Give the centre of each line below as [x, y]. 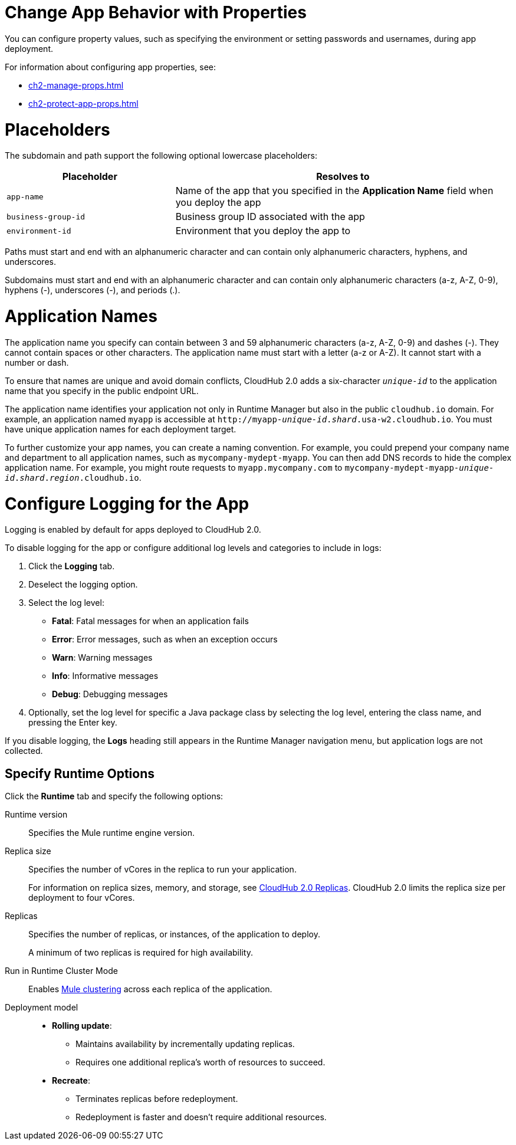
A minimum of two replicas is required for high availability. [141, 953]
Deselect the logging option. [83, 585]
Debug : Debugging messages [110, 694]
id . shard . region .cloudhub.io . [73, 477]
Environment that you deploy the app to [263, 231]
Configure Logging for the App [127, 503]
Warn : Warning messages [102, 658]
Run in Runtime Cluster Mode [61, 971]
